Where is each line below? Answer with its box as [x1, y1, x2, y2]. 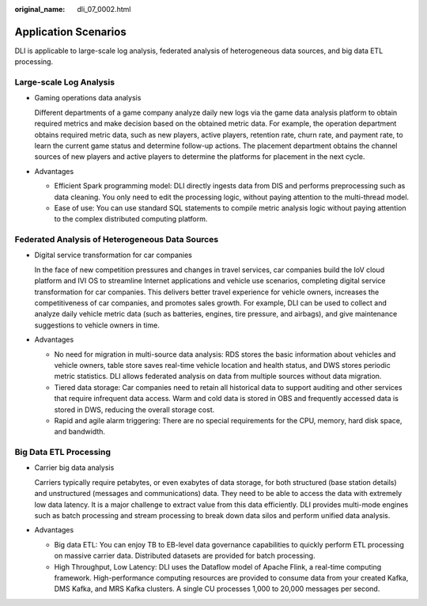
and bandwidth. [54, 427, 106, 437]
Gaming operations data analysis [34, 93, 142, 103]
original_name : [14, 5, 66, 13]
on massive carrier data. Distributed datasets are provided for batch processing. [54, 551, 316, 561]
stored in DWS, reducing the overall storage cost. [54, 404, 215, 415]
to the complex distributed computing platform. [54, 214, 208, 224]
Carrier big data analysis [34, 463, 115, 472]
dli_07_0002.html [77, 5, 131, 13]
